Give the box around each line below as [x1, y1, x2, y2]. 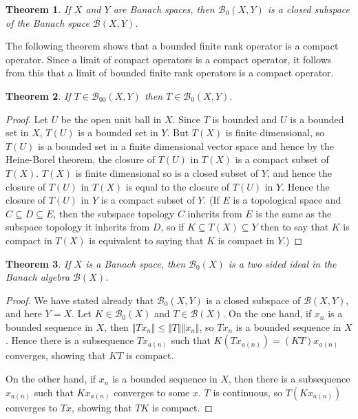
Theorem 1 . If [6, 2, 71, 16]
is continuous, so [213, 385, 283, 399]
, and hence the [266, 165, 332, 180]
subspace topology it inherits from [6, 219, 150, 234]
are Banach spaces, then [113, 2, 215, 16]
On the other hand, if [6, 372, 96, 386]
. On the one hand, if [222, 306, 312, 321]
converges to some [114, 385, 190, 399]
